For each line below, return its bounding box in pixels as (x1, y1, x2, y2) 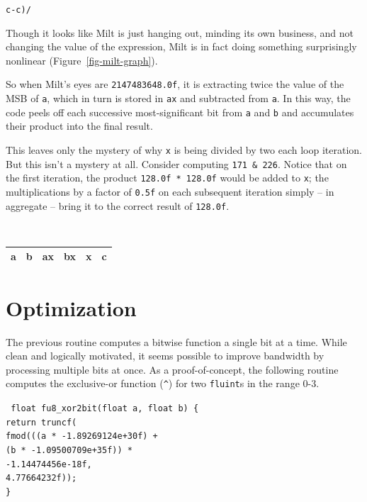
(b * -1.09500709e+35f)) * (6, 445, 132, 456)
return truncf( (6, 417, 77, 428)
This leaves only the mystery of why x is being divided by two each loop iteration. (6, 143, 362, 157)
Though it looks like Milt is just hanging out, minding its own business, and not (6, 25, 354, 40)
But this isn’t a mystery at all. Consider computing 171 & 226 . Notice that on (6, 156, 347, 171)
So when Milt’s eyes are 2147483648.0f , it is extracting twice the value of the (6, 77, 344, 91)
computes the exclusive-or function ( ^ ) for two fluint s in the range (6, 376, 300, 391)
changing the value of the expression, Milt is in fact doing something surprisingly (6, 39, 357, 54)
